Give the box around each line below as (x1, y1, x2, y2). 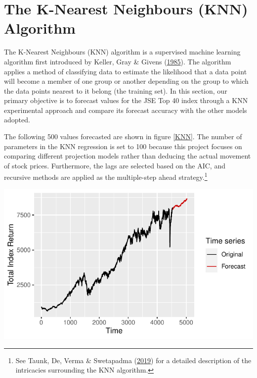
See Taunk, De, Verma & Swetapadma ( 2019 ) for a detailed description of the (15, 355, 252, 365)
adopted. (4, 114, 30, 125)
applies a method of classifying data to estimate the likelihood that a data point (4, 66, 247, 76)
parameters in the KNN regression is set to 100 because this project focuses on (4, 141, 242, 151)
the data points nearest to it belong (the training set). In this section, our (4, 85, 227, 96)
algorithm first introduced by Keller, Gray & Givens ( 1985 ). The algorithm (4, 56, 231, 66)
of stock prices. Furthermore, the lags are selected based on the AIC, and (4, 160, 225, 170)
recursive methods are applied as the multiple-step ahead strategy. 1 (4, 170, 208, 182)
